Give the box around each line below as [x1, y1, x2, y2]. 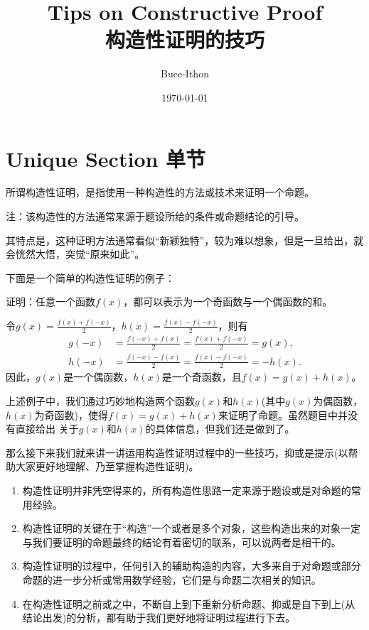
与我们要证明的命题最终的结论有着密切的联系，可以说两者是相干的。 [22, 534, 341, 549]
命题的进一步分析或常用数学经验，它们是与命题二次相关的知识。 [22, 572, 321, 587]
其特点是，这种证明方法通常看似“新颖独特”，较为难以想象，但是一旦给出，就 [6, 232, 364, 247]
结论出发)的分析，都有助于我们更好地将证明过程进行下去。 [22, 610, 296, 625]
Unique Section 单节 [6, 143, 206, 173]
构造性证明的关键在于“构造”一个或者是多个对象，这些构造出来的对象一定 [22, 521, 361, 536]
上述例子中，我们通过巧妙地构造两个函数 [6, 393, 195, 408]
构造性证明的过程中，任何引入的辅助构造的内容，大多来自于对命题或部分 [22, 558, 361, 573]
